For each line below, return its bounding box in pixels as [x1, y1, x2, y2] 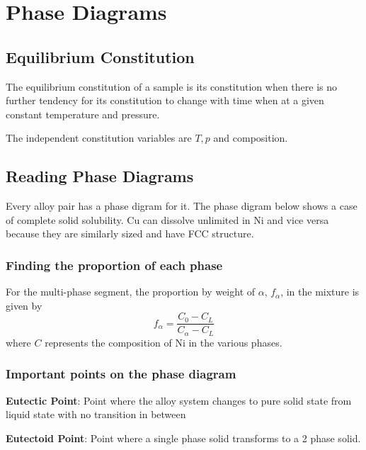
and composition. [213, 130, 288, 145]
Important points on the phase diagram [6, 365, 236, 383]
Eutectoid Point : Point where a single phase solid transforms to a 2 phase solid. [6, 430, 361, 445]
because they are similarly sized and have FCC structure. [6, 226, 254, 241]
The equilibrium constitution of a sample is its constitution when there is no [6, 79, 337, 94]
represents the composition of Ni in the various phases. [45, 334, 282, 349]
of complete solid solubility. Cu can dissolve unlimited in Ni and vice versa [6, 212, 329, 227]
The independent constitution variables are [6, 130, 192, 145]
